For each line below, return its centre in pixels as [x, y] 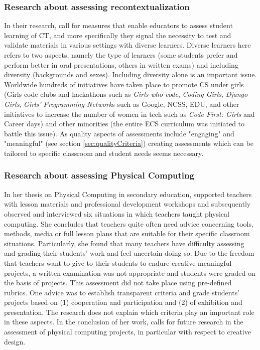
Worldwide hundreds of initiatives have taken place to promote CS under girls [124, 84]
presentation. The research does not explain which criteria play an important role [129, 312]
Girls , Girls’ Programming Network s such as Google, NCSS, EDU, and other [122, 104]
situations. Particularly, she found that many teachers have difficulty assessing [124, 243]
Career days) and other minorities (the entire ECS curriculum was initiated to [124, 124]
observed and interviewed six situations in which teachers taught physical [117, 213]
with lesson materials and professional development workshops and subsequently [127, 204]
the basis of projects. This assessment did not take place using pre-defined [118, 283]
